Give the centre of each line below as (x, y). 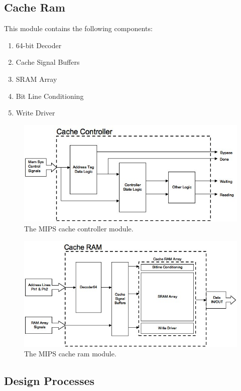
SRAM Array (36, 79)
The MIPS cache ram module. (70, 354)
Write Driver (35, 113)
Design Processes (49, 381)
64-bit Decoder (39, 45)
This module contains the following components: (78, 28)
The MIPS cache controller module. (79, 229)
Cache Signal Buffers (48, 62)
